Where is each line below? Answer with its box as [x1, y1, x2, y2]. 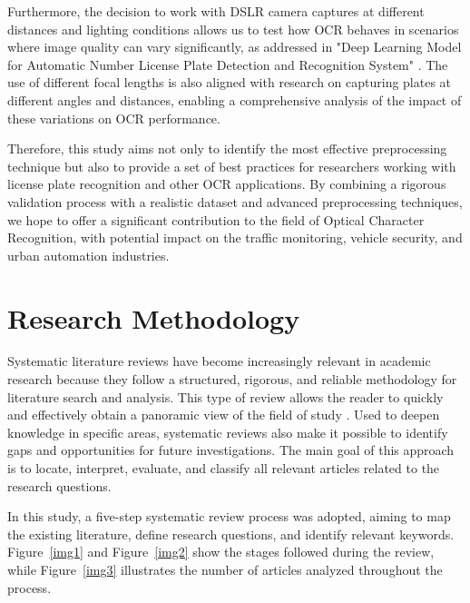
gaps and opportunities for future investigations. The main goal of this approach [7, 440, 455, 460]
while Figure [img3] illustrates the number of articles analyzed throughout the [7, 559, 443, 578]
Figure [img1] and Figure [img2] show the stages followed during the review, [7, 542, 435, 561]
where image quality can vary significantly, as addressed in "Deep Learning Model [7, 37, 462, 56]
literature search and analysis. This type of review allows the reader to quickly [7, 387, 444, 406]
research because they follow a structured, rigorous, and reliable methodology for [7, 370, 457, 389]
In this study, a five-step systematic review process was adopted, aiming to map [7, 507, 451, 526]
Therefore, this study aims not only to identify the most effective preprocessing [7, 139, 447, 158]
